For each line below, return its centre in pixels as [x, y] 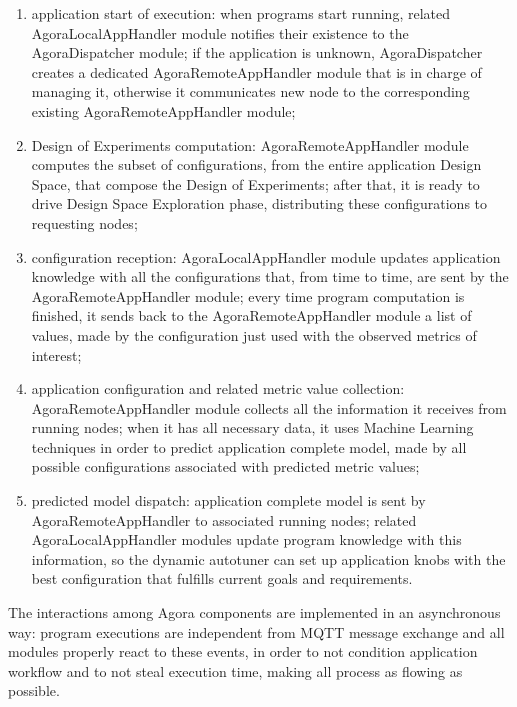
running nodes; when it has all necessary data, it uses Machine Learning [252, 427]
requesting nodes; [84, 222]
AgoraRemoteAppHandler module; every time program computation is [248, 295]
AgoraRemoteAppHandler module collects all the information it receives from [269, 407]
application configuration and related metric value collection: [218, 388]
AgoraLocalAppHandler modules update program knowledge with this [246, 539]
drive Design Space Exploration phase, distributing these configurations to [259, 203]
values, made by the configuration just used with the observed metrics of [254, 334]
